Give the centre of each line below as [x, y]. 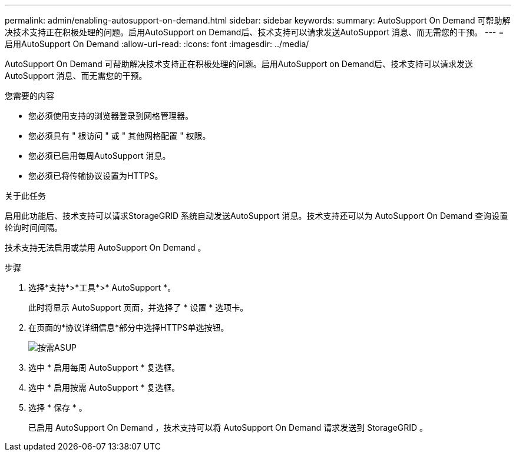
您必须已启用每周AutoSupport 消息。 [100, 156]
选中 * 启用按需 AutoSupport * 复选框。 [104, 387]
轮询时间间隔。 [34, 227]
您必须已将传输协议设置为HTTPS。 [96, 176]
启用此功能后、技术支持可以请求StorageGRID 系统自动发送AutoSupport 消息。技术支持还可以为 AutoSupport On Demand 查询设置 [257, 216]
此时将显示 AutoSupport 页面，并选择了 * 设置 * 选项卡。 [138, 307]
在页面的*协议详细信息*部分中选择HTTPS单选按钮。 [129, 327]
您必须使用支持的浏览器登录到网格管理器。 [111, 116]
